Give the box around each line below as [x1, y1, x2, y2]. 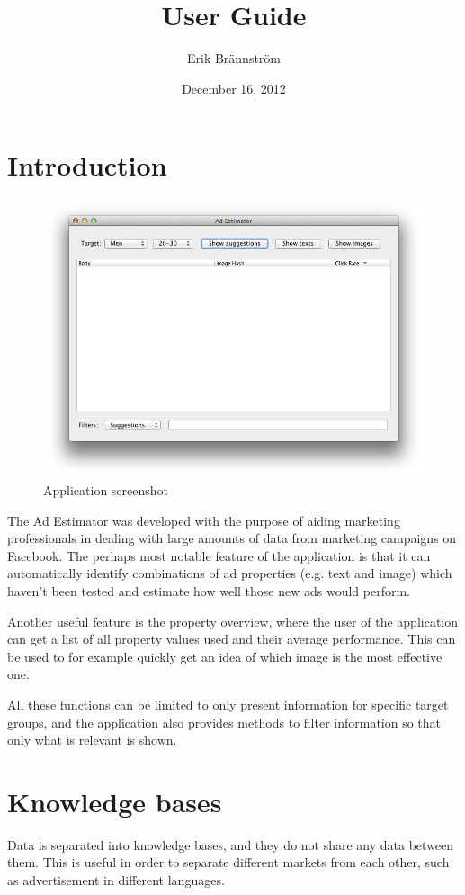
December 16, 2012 [182, 78, 286, 97]
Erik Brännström [186, 49, 282, 68]
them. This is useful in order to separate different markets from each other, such [7, 853, 450, 872]
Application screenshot [43, 480, 169, 499]
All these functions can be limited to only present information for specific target [7, 694, 449, 713]
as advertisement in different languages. [7, 871, 225, 889]
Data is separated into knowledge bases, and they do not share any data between [7, 835, 454, 854]
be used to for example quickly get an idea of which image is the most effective [7, 646, 443, 665]
